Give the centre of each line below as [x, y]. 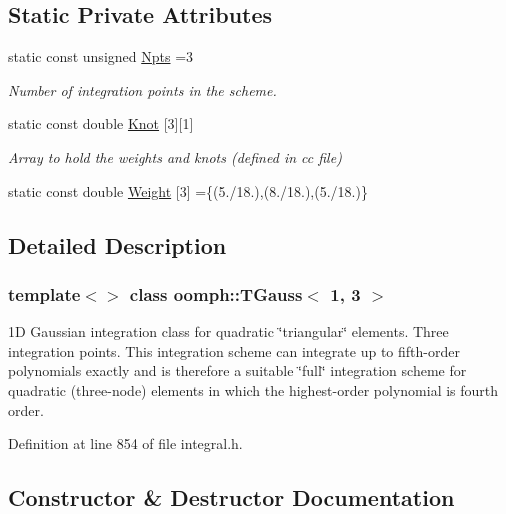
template [44, 293]
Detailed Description [117, 244]
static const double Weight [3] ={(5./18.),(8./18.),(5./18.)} [188, 190]
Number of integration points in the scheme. [142, 89]
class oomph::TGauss [216, 293]
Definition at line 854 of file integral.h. [125, 443]
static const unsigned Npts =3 [101, 56]
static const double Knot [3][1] [101, 123]
